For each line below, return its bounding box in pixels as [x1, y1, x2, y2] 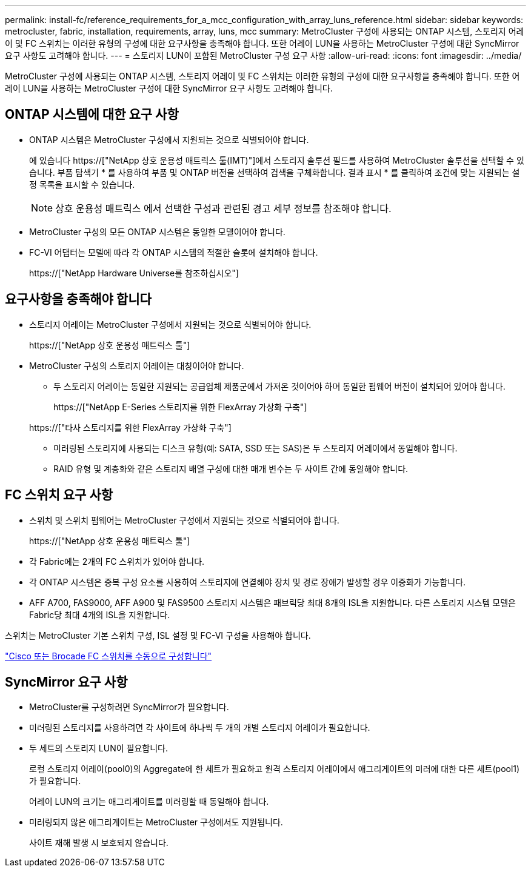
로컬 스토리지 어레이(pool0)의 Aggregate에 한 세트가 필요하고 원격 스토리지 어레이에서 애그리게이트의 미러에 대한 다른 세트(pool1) [29, 764, 520, 774]
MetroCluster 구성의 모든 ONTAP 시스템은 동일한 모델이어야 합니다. [29, 226, 286, 237]
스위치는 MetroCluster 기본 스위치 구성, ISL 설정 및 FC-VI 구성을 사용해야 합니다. [5, 630, 311, 641]
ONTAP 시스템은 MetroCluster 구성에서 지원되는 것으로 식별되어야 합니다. [29, 134, 309, 145]
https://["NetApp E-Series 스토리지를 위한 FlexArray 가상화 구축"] [53, 401, 307, 412]
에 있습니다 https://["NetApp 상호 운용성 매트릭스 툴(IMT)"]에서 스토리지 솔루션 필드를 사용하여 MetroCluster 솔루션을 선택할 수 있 [29, 155, 524, 165]
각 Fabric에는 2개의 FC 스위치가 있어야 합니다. [29, 556, 205, 567]
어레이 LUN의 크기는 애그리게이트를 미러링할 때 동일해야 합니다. [29, 796, 269, 807]
